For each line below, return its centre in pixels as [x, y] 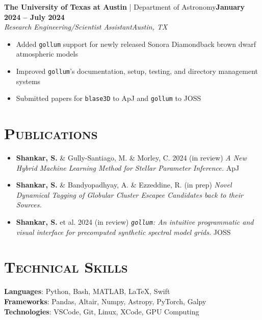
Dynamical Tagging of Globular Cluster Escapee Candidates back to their [129, 194]
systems [28, 81]
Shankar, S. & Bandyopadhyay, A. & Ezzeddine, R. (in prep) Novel [124, 185]
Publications [51, 133]
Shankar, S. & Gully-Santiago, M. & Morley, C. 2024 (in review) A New [131, 158]
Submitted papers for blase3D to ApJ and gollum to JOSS [109, 98]
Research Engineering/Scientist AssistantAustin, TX [86, 27]
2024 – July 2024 [34, 17]
